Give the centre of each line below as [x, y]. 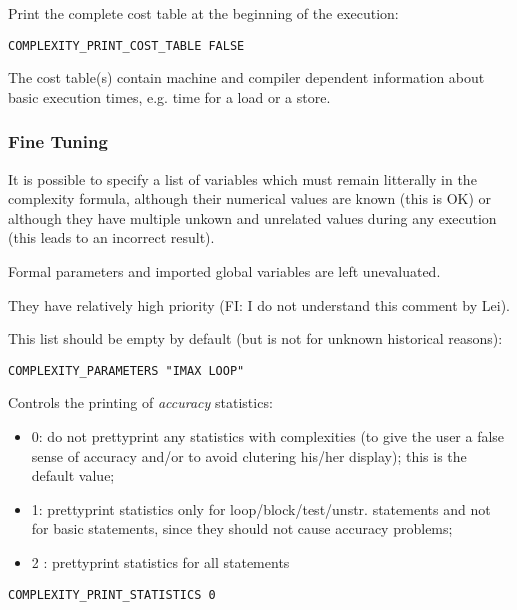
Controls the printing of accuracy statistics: [140, 402]
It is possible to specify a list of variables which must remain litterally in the [242, 178]
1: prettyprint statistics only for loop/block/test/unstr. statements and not [261, 508]
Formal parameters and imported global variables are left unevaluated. [224, 271]
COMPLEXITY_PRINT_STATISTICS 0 [112, 594]
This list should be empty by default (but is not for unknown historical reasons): [255, 338]
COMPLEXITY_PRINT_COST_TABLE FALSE [126, 45]
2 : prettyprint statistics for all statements [160, 562]
